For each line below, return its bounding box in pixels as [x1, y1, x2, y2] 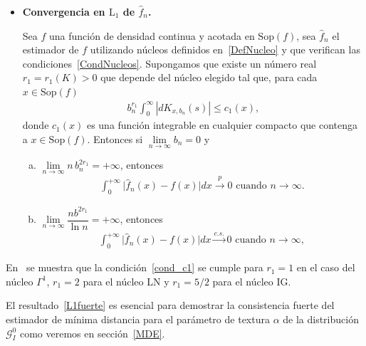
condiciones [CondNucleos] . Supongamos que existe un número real [22, 56, 317, 70]
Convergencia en [22, 4, 105, 19]
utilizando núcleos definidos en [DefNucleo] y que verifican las [90, 42, 360, 57]
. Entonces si [87, 131, 143, 146]
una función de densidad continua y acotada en [49, 28, 255, 43]
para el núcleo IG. [212, 273, 291, 288]
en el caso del [296, 260, 355, 275]
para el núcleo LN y [83, 273, 169, 288]
